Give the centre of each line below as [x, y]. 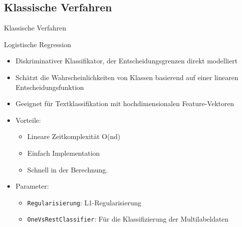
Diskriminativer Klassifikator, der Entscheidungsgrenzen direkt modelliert [126, 61]
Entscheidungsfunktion [50, 87]
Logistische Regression [38, 44]
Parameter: [32, 186]
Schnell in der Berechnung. [68, 169]
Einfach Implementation [63, 153]
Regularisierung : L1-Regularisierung [84, 202]
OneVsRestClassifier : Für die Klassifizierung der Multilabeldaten [128, 219]
